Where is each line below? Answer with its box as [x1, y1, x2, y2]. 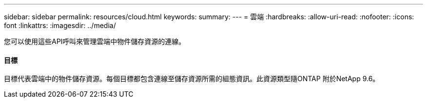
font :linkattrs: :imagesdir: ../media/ [4, 21, 116, 29]
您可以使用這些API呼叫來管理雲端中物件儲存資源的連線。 [4, 37, 186, 45]
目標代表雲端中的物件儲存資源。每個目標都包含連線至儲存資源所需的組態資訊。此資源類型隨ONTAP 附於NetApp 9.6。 [4, 74, 380, 83]
